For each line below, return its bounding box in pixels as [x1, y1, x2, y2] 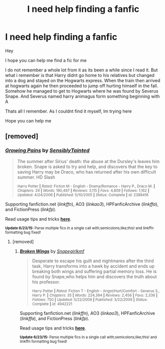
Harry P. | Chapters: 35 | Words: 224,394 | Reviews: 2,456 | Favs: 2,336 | [32, 292, 158, 298]
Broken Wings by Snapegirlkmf [19, 248, 85, 254]
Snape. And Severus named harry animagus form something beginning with [5, 93, 160, 99]
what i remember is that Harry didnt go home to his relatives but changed [5, 72, 155, 78]
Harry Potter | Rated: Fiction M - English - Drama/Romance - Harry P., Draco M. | [17, 183, 155, 189]
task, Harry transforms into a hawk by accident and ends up [32, 263, 155, 269]
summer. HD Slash [17, 174, 55, 180]
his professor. [32, 279, 60, 285]
